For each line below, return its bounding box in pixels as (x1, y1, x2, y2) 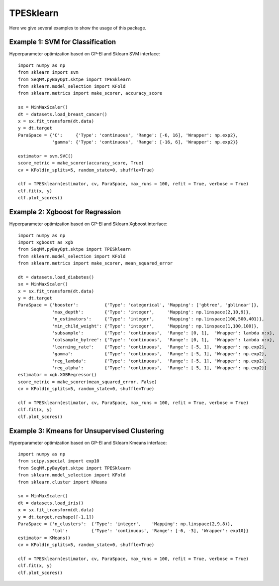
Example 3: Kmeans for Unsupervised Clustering (9, 427, 164, 435)
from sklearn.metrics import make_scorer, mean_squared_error (18, 261, 173, 266)
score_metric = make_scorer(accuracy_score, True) (18, 160, 144, 166)
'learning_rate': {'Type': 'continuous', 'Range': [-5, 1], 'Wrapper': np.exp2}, (52, 344, 267, 350)
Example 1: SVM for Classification (9, 38, 116, 46)
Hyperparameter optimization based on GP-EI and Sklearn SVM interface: (9, 51, 160, 57)
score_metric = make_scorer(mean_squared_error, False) (18, 379, 157, 385)
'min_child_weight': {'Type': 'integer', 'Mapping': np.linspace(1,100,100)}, (52, 323, 260, 329)
